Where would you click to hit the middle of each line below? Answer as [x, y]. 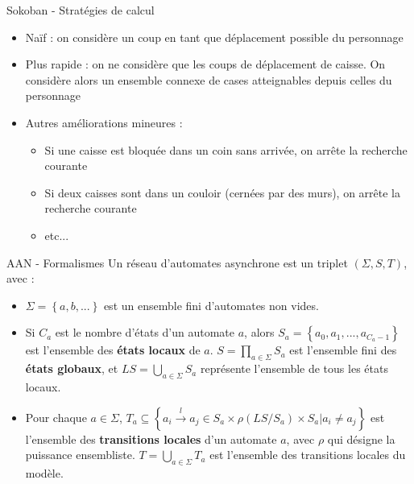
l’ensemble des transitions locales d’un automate [151, 438]
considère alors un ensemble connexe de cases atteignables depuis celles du [209, 79]
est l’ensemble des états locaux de [113, 350]
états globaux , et [72, 368]
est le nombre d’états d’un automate [145, 332]
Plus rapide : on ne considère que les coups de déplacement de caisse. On [205, 64]
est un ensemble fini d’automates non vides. [211, 305]
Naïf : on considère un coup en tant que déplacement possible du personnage [214, 37]
